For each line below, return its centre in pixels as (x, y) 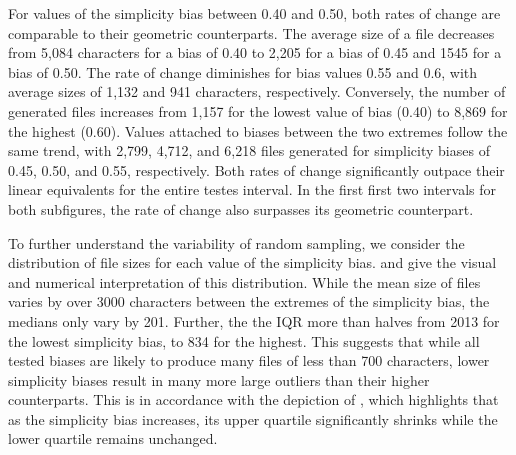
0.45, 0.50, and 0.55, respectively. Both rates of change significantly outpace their (256, 169)
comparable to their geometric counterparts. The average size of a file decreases (251, 32)
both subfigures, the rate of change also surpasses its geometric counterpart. (241, 208)
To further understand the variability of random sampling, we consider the (236, 242)
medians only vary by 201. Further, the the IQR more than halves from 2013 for (254, 320)
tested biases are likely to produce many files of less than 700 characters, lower (249, 360)
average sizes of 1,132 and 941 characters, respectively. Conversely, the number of (257, 91)
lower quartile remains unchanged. (113, 438)
